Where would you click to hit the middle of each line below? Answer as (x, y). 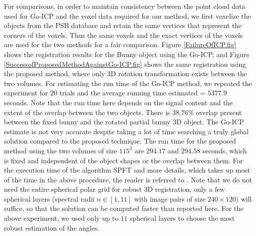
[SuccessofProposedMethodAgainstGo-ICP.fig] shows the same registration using (125, 64)
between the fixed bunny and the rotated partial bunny (87, 122)
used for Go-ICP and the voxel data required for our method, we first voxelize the (128, 15)
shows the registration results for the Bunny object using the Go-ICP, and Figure (127, 54)
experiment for (26, 93)
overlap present (219, 112)
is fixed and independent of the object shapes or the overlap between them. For (124, 160)
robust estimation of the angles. (52, 227)
